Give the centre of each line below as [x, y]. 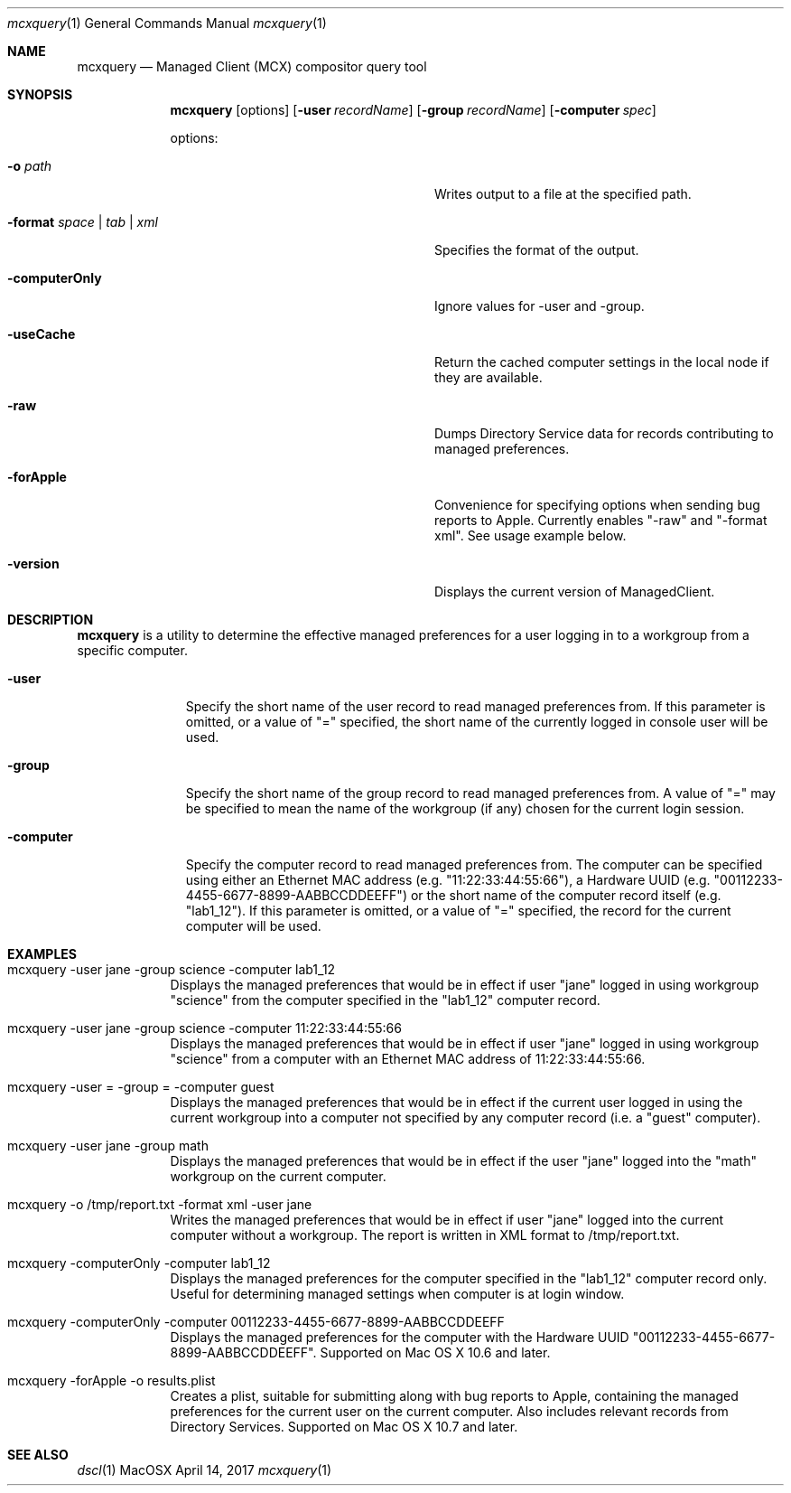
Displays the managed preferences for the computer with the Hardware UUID [400, 1337]
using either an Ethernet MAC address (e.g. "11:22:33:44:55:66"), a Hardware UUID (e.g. [448, 880]
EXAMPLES [42, 954]
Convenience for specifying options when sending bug [597, 505]
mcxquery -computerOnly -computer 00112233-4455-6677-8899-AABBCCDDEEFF [256, 1322]
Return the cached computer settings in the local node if [602, 362]
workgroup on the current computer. [278, 1176]
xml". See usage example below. [530, 535]
